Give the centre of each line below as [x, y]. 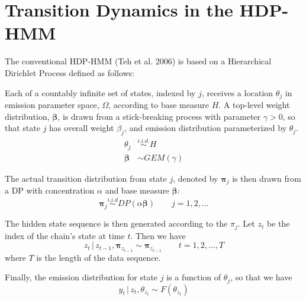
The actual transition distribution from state [86, 178]
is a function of [194, 277]
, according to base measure [159, 104]
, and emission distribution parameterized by [205, 128]
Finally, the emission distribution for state [81, 277]
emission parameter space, [52, 104]
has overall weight [82, 128]
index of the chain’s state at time [65, 235]
